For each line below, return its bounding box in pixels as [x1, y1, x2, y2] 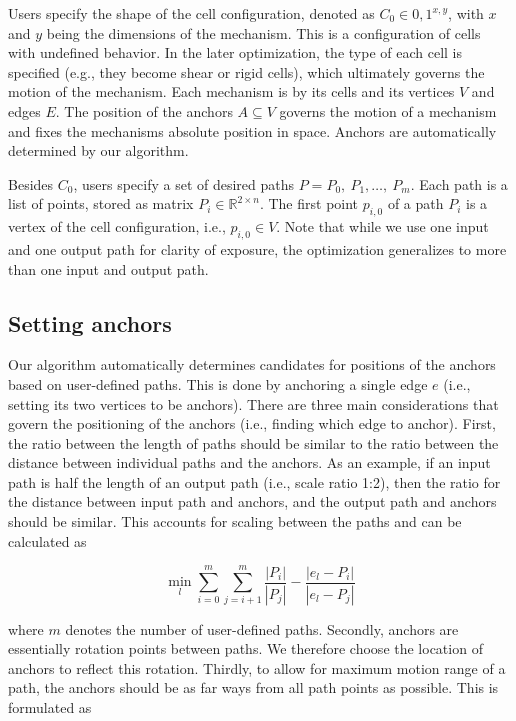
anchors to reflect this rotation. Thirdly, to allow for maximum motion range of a [8, 657, 506, 678]
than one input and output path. [8, 258, 209, 279]
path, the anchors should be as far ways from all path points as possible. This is [8, 677, 499, 698]
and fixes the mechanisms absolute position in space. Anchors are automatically [8, 120, 497, 141]
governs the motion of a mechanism [279, 100, 497, 121]
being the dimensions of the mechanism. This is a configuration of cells [46, 22, 481, 43]
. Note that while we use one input [276, 216, 489, 237]
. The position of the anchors [55, 100, 233, 121]
